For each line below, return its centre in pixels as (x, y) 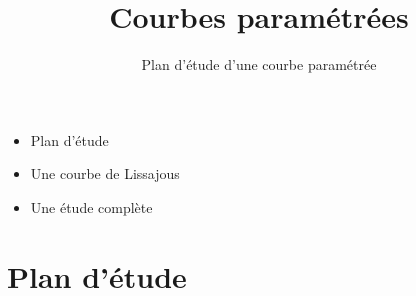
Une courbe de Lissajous (105, 173)
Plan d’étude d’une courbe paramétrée (259, 64)
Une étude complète (91, 206)
